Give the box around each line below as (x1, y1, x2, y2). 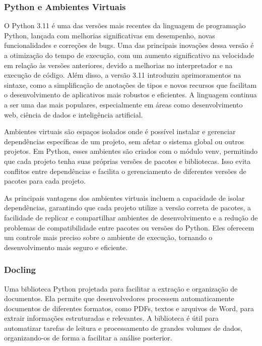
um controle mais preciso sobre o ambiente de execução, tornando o (4, 232, 213, 243)
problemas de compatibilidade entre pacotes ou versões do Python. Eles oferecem (4, 222, 254, 233)
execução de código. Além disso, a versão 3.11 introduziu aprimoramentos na (4, 70, 241, 80)
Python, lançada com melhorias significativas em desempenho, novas (4, 30, 215, 40)
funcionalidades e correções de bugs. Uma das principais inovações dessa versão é (4, 40, 254, 50)
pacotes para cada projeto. (4, 176, 86, 186)
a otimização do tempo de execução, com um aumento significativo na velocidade (4, 50, 254, 60)
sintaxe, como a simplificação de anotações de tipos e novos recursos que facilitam (4, 79, 257, 90)
